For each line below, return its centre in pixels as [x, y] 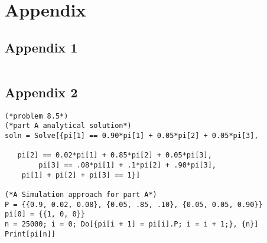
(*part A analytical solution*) [68, 126]
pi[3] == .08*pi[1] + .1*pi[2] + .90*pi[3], [127, 165]
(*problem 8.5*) [37, 116]
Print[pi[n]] [30, 234]
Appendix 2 [41, 92]
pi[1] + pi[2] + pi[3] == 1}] [81, 175]
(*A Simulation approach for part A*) [81, 195]
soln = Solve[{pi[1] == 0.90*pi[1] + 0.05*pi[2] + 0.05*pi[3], [132, 136]
